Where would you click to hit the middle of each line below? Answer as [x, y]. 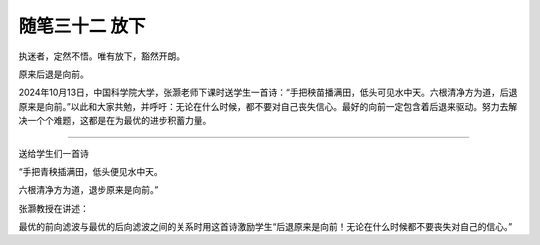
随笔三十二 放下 [82, 26]
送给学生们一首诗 [53, 153]
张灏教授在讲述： [53, 208]
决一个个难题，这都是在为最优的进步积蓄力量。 [115, 121]
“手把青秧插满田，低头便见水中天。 [91, 171]
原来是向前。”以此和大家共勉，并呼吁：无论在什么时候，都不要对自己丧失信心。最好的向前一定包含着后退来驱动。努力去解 [268, 106]
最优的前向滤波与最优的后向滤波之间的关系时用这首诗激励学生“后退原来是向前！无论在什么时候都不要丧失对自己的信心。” [265, 227]
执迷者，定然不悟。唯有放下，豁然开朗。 [101, 56]
